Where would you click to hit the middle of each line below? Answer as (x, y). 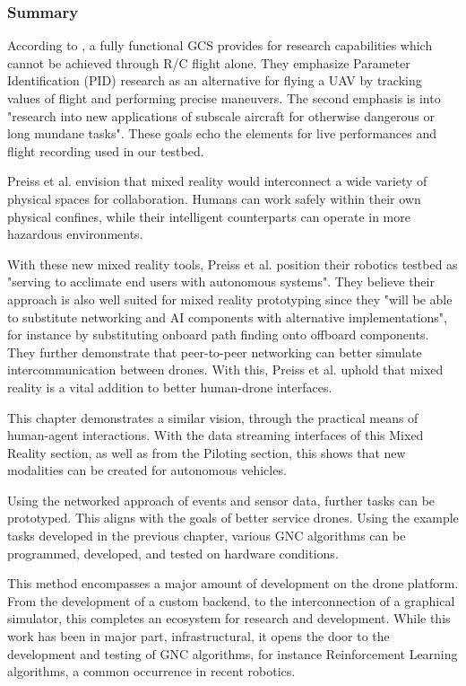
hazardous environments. (75, 234)
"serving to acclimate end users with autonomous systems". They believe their (221, 281)
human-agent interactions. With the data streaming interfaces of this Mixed (216, 435)
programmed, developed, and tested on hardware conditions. (173, 553)
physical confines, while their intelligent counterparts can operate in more (209, 216)
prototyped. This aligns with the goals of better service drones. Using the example (233, 518)
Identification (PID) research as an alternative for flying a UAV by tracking (215, 80)
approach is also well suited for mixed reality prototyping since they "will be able (230, 299)
